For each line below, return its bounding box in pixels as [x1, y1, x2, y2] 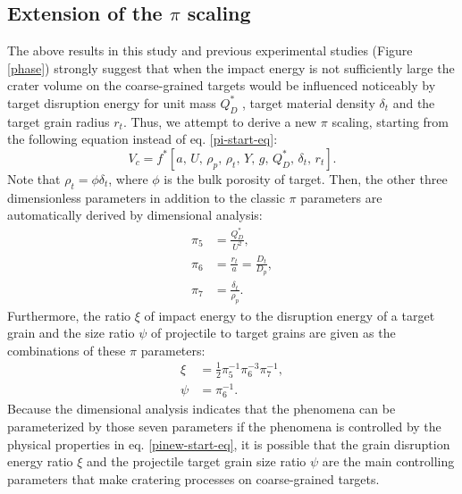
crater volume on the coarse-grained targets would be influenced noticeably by [7, 76, 436, 95]
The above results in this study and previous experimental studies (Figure [7, 41, 413, 60]
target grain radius [7, 112, 110, 130]
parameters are [300, 188, 382, 206]
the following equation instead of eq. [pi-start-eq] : [7, 130, 278, 148]
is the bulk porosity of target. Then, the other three [164, 169, 448, 188]
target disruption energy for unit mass [7, 93, 216, 112]
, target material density [242, 93, 375, 112]
